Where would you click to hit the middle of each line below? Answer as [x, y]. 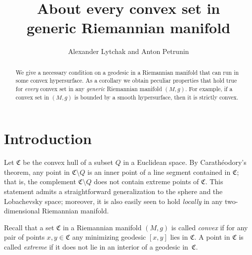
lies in [179, 237]
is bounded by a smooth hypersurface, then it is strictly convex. [156, 97]
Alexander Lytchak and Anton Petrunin [128, 51]
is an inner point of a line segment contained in [159, 172]
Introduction [48, 138]
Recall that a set [29, 227]
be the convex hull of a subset [68, 162]
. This [214, 181]
